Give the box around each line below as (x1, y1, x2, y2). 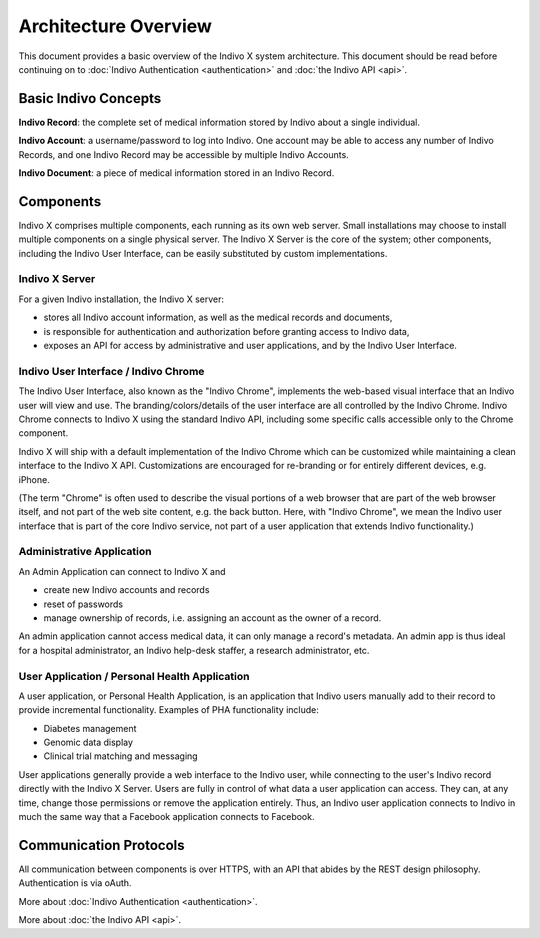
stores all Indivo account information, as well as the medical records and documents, (43, 311, 393, 324)
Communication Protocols (18, 836, 185, 854)
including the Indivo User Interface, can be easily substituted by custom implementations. (18, 247, 388, 259)
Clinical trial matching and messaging (43, 750, 199, 762)
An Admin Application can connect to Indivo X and (18, 565, 226, 577)
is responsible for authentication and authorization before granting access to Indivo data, (43, 325, 410, 337)
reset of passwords (43, 598, 124, 610)
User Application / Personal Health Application (18, 669, 250, 683)
